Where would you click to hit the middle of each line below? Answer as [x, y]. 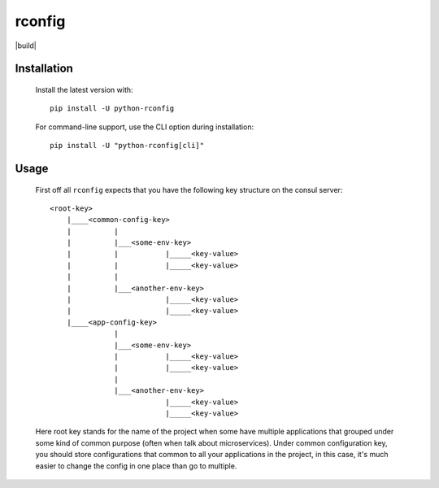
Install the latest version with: [84, 89]
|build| [26, 46]
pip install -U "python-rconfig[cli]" [127, 146]
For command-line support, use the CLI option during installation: [145, 127]
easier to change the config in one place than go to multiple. [136, 466]
